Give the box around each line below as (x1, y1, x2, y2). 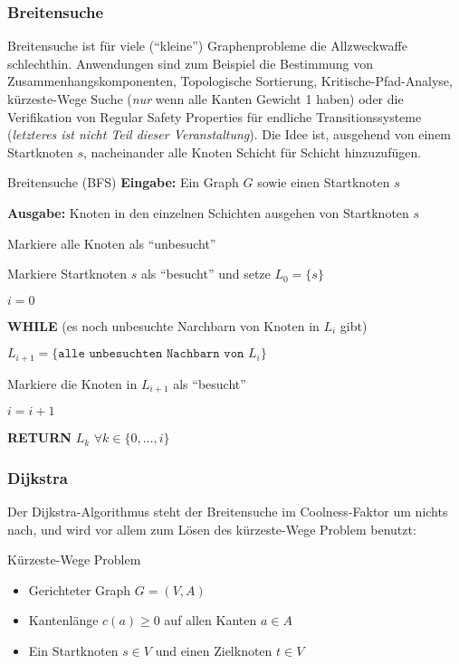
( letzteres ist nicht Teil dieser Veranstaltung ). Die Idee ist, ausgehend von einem (7, 125, 452, 144)
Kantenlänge (28, 611, 99, 630)
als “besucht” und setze (140, 264, 271, 283)
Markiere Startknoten (7, 264, 127, 283)
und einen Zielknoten (155, 641, 273, 660)
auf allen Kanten (164, 611, 257, 630)
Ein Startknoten (28, 641, 119, 660)
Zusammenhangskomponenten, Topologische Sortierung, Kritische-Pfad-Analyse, (7, 71, 453, 90)
